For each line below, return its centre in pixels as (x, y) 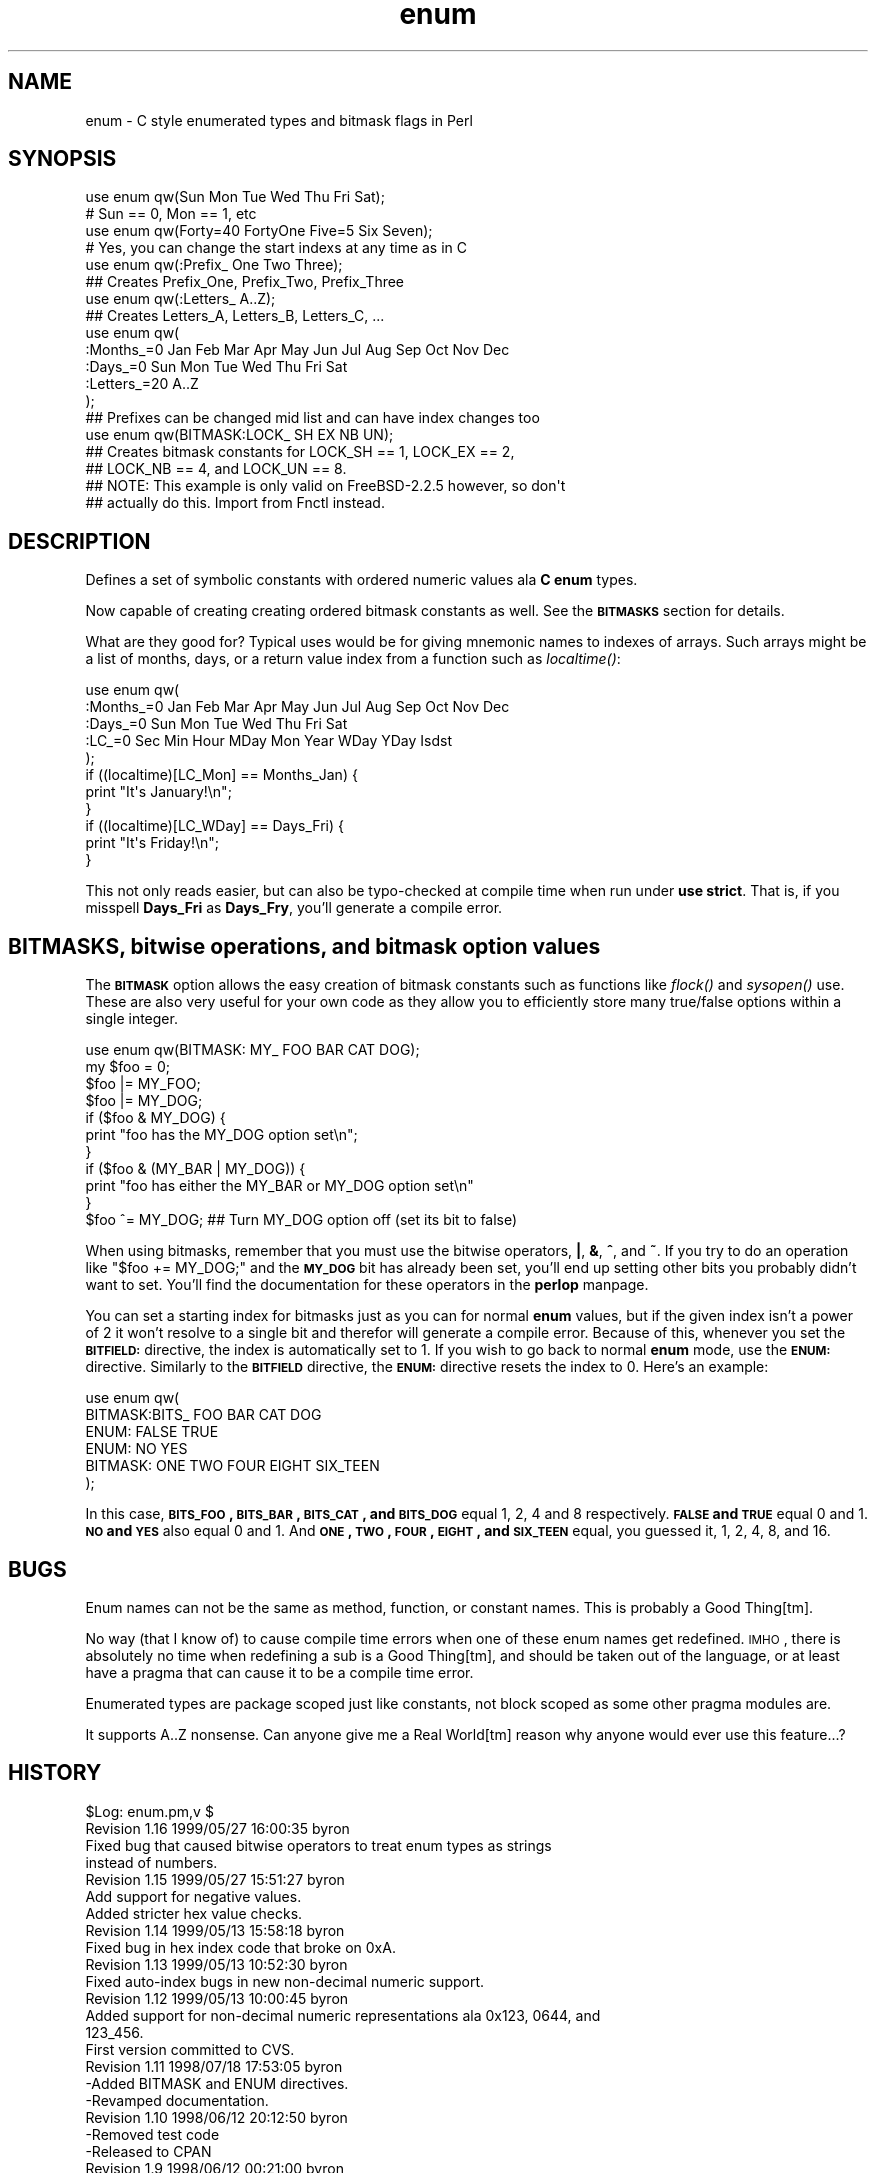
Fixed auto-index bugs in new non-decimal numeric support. (285, 1981)
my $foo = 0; (127, 1067)
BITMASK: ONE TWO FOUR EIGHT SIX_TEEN (232, 1466)
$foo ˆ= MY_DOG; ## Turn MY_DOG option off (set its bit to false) (301, 1220)
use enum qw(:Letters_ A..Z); (180, 299)
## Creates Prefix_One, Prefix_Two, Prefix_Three (245, 282)
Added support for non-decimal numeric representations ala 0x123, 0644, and (343, 2015)
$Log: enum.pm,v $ (149, 1811)
